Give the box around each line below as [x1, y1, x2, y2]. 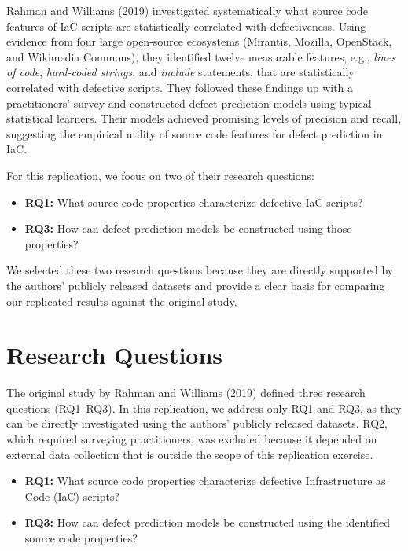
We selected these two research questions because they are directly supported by [6, 262, 394, 278]
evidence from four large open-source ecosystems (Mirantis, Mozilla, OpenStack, [6, 33, 392, 50]
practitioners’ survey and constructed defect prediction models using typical [6, 94, 372, 111]
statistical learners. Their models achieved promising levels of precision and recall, [6, 110, 402, 127]
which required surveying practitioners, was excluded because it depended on [6, 431, 377, 446]
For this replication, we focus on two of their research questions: [6, 167, 314, 183]
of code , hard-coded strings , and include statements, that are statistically [6, 64, 355, 80]
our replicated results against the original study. [6, 292, 237, 309]
